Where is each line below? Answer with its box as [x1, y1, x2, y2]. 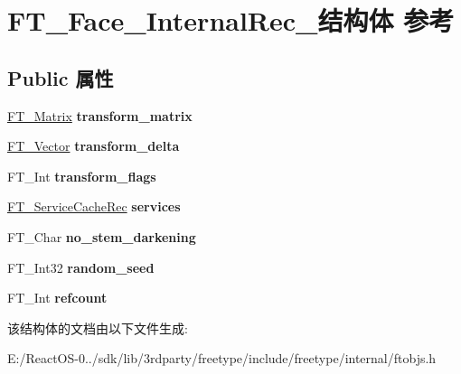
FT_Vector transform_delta [7, 136, 180, 155]
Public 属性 [7, 63, 114, 91]
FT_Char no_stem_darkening [7, 227, 196, 246]
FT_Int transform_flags [7, 166, 156, 185]
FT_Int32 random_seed [7, 257, 155, 276]
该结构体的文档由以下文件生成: [7, 318, 188, 337]
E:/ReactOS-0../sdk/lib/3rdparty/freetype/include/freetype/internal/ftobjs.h [7, 349, 437, 368]
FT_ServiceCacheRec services [7, 197, 181, 216]
